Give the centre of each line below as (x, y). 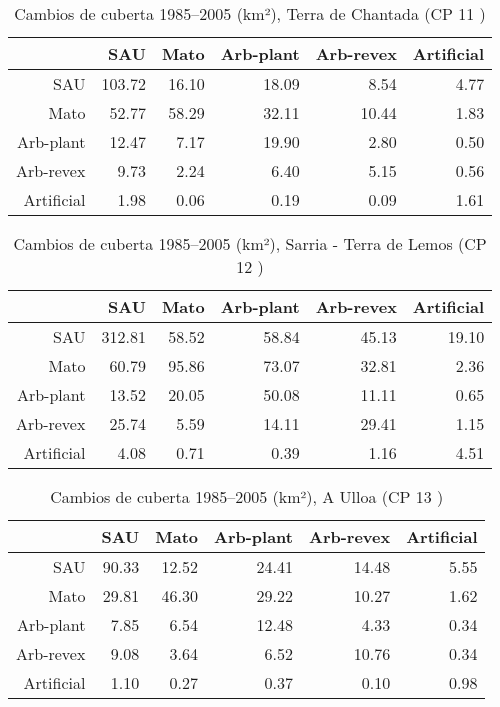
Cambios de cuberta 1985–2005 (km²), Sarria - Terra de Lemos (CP (250, 243)
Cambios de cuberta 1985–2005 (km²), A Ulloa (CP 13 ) (247, 496)
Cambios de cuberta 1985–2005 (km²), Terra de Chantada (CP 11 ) (250, 13)
